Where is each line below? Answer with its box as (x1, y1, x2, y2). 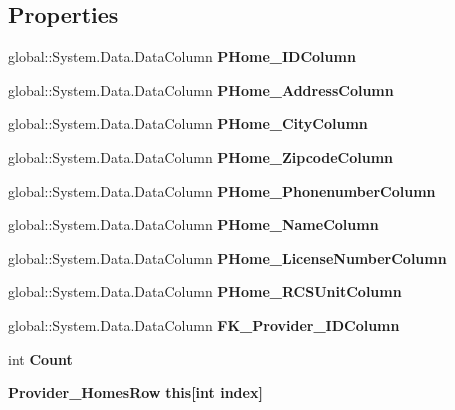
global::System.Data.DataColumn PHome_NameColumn (8, 214, 379, 235)
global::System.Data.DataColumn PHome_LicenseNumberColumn (8, 247, 447, 268)
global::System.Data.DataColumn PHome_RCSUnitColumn (8, 281, 402, 302)
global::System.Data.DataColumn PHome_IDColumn (8, 46, 356, 67)
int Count (8, 348, 73, 369)
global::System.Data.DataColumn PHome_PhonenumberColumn (8, 180, 436, 201)
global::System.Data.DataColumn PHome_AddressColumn (8, 79, 394, 100)
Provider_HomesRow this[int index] (8, 382, 263, 403)
